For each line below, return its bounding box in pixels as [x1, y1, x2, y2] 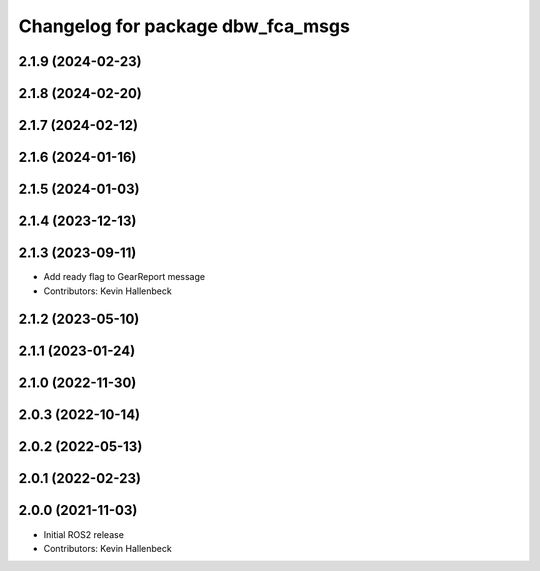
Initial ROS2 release [43, 528, 125, 540]
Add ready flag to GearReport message [43, 271, 205, 283]
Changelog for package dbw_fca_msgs [18, 15, 350, 37]
